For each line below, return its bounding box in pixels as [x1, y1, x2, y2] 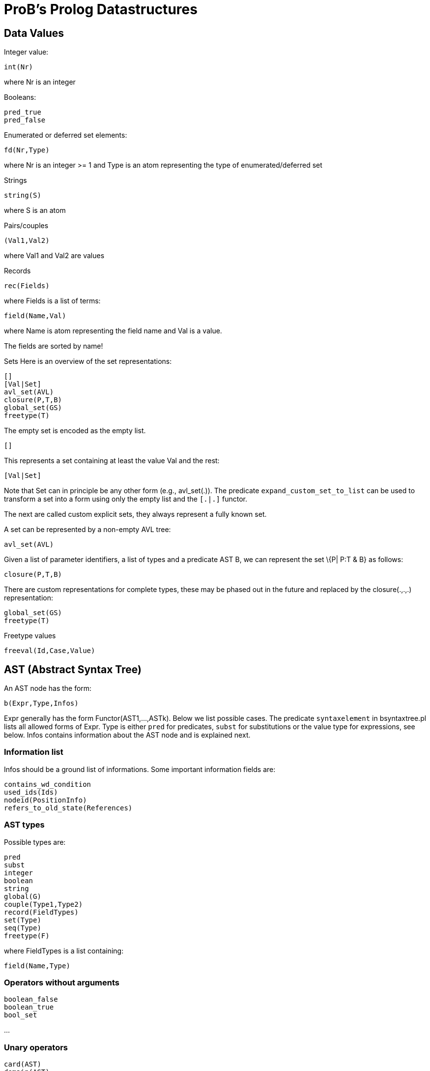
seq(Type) [4, 923, 41, 932]
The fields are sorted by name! [4, 342, 103, 351]
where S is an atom [4, 206, 66, 215]
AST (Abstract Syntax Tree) [4, 663, 142, 676]
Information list [4, 747, 63, 757]
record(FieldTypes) [4, 908, 79, 916]
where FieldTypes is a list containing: [4, 946, 124, 955]
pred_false [4, 116, 46, 124]
